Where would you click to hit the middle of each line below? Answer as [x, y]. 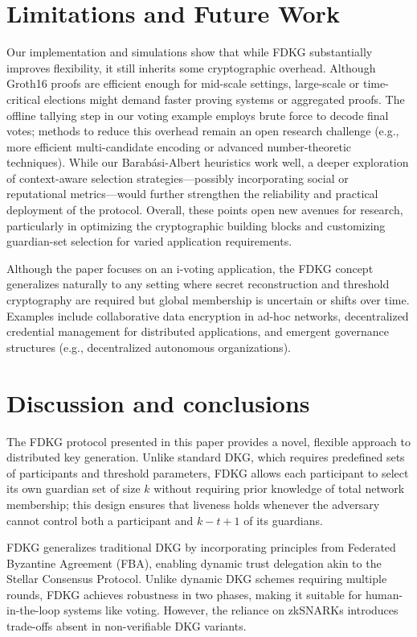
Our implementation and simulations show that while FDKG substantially [190, 52]
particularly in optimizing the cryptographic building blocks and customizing [196, 225]
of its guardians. [283, 520]
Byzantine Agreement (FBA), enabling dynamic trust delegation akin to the [194, 563]
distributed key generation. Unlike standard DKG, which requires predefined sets [206, 457]
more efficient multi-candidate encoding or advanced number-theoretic [179, 146]
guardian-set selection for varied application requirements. [149, 241]
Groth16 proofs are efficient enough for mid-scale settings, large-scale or [183, 83]
